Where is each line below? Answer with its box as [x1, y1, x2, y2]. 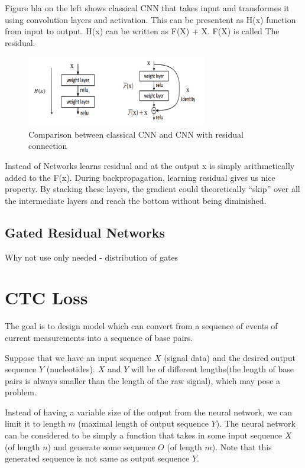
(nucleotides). [46, 363, 95, 375]
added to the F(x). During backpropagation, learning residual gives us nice [5, 171, 275, 183]
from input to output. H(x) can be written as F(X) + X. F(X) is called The [5, 25, 280, 37]
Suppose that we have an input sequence [5, 351, 152, 363]
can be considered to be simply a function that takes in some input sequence [5, 429, 283, 441]
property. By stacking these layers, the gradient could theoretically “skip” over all [5, 183, 300, 195]
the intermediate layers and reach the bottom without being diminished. [5, 194, 267, 206]
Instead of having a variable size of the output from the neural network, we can [5, 405, 293, 418]
